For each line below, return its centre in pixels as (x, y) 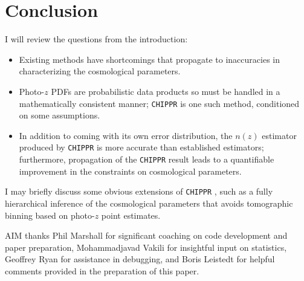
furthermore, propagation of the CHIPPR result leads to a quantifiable (147, 159)
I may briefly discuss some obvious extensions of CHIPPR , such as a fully (139, 191)
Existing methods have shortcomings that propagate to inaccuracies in (149, 59)
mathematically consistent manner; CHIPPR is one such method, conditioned (159, 103)
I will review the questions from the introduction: (96, 39)
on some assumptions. (60, 115)
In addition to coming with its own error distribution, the (126, 135)
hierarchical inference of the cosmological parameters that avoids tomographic (149, 203)
